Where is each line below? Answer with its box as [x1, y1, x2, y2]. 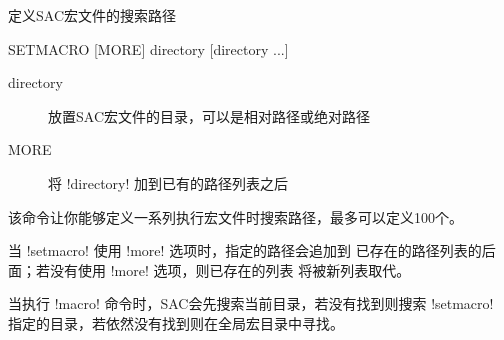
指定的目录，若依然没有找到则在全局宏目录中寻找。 [8, 312, 344, 333]
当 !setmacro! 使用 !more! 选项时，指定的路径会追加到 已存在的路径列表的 [8, 240, 482, 261]
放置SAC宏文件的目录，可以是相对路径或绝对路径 [48, 105, 370, 126]
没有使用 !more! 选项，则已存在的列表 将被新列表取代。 [49, 259, 411, 280]
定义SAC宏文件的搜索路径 [8, 5, 176, 25]
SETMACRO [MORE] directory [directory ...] [8, 38, 289, 59]
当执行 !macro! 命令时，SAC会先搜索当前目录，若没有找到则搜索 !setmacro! [8, 293, 494, 314]
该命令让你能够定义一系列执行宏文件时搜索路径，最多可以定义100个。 [8, 206, 463, 227]
